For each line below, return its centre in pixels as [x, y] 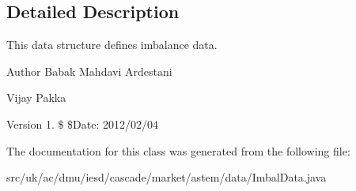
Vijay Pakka [36, 97]
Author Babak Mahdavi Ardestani [89, 71]
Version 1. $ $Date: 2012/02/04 [83, 124]
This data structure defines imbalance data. [112, 45]
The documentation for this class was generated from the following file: [178, 150]
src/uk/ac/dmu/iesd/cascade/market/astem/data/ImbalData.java [167, 177]
